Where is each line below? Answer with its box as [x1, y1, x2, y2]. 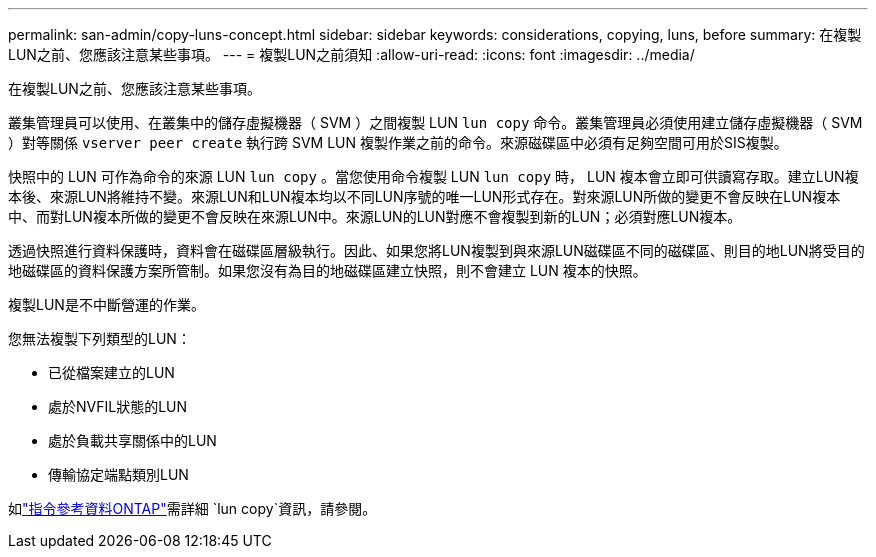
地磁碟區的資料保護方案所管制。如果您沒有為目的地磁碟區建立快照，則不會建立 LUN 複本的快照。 [8, 262, 647, 279]
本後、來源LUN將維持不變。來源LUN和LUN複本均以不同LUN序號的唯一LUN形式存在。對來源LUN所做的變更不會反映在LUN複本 [8, 188, 841, 205]
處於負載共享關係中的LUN [48, 432, 217, 449]
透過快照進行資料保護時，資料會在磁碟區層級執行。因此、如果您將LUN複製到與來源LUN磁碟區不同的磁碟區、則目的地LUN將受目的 [8, 242, 865, 259]
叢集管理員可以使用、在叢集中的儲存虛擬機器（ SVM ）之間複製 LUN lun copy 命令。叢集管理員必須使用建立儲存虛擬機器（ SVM [8, 114, 863, 131]
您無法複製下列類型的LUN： [8, 330, 191, 347]
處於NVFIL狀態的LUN [48, 398, 188, 415]
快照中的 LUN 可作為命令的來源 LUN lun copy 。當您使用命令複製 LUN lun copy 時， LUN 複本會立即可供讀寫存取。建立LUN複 [8, 168, 859, 185]
